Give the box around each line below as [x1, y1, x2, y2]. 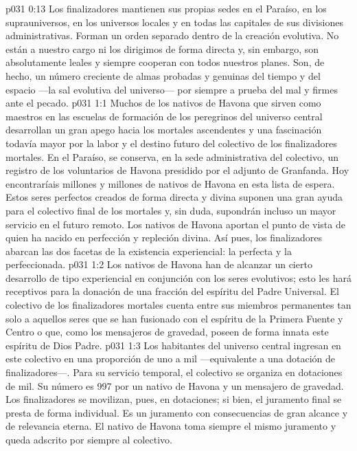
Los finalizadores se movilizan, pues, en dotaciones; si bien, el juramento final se [5, 392, 342, 406]
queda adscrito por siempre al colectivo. [5, 432, 172, 446]
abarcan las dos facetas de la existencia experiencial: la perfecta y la [5, 243, 292, 258]
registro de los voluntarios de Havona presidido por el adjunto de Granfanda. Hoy [5, 163, 349, 177]
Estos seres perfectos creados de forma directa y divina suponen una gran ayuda [5, 190, 343, 204]
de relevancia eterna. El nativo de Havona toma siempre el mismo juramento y [5, 419, 336, 433]
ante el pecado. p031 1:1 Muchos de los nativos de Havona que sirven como [5, 96, 321, 110]
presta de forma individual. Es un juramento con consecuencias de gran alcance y [5, 405, 348, 419]
